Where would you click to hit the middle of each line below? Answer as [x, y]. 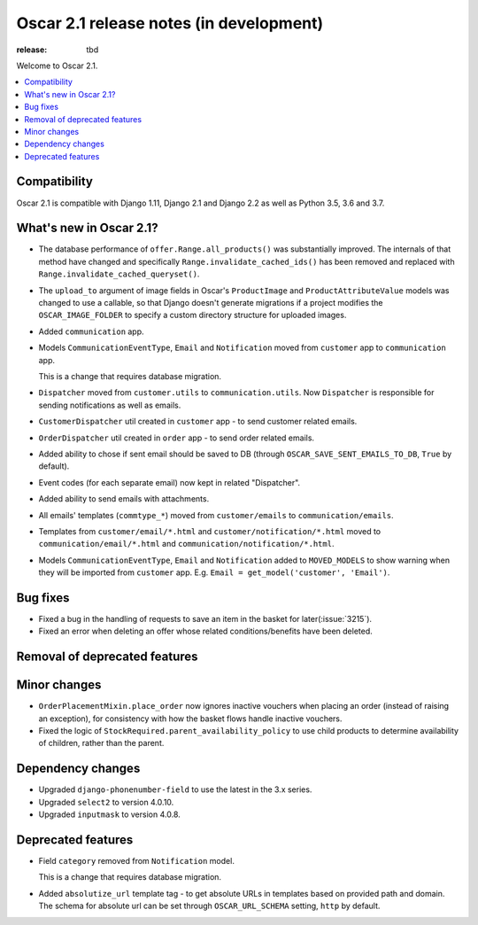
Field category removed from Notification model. [136, 861]
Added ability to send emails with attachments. [124, 499]
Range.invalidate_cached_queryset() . [119, 274]
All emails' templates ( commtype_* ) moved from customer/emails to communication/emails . [216, 515]
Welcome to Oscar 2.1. [57, 66]
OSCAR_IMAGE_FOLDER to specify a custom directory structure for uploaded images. [193, 315]
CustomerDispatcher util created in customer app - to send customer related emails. [198, 422]
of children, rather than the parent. [101, 743]
